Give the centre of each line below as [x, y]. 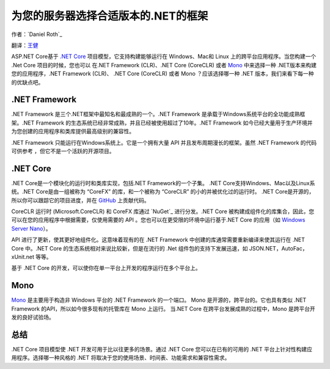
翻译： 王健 [25, 45]
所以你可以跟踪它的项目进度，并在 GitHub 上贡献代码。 [80, 200]
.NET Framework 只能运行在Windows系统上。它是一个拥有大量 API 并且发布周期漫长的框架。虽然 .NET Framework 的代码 [164, 142]
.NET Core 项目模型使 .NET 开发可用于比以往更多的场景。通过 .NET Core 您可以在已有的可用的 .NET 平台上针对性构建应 [162, 349]
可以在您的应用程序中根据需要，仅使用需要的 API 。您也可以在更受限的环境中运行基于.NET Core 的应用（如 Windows [158, 220]
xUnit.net [23, 257]
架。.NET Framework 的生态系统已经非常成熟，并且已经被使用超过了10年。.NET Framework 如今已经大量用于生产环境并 [162, 123]
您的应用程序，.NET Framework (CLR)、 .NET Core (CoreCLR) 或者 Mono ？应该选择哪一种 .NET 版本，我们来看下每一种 [163, 74]
